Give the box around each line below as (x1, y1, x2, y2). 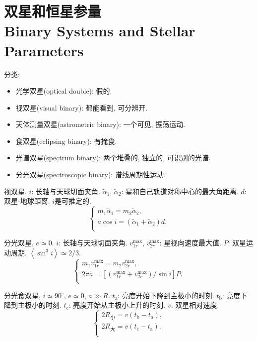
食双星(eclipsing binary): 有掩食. (15, 135, 117, 146)
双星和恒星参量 (4, 1, 102, 21)
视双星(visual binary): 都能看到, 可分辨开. (15, 102, 148, 113)
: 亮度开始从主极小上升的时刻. (68, 300, 166, 310)
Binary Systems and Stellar (4, 20, 195, 41)
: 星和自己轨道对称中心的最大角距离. (121, 186, 239, 196)
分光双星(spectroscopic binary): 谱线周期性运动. (15, 169, 166, 180)
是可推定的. (55, 196, 91, 206)
